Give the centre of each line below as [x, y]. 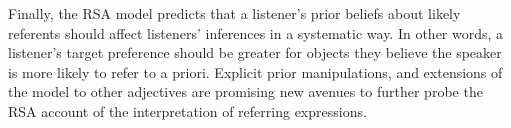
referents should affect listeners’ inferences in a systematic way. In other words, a [256, 32]
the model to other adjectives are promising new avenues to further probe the [245, 91]
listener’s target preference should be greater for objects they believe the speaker [255, 52]
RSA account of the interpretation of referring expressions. [187, 110]
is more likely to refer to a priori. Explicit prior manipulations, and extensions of [255, 71]
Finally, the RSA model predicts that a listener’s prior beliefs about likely [234, 13]
